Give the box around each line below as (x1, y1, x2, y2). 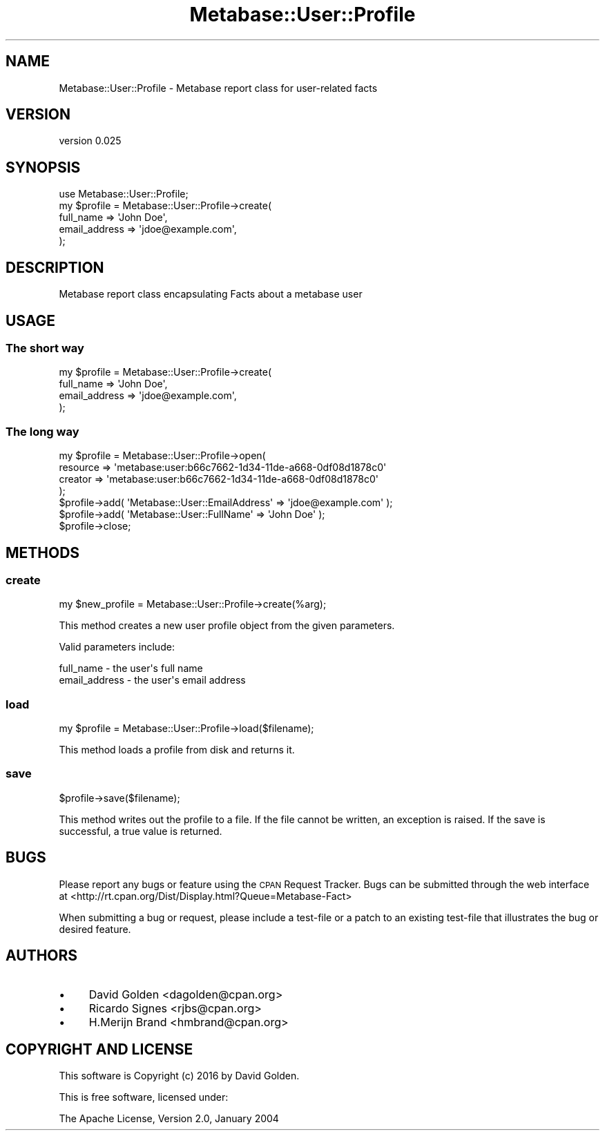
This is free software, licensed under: (59, 1091, 229, 1104)
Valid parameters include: (59, 641, 175, 653)
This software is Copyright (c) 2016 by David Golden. (59, 1070, 300, 1082)
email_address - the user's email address (59, 674, 246, 686)
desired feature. (59, 923, 131, 935)
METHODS (6, 543, 80, 561)
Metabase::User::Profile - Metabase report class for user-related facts (59, 81, 378, 94)
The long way (6, 424, 79, 439)
